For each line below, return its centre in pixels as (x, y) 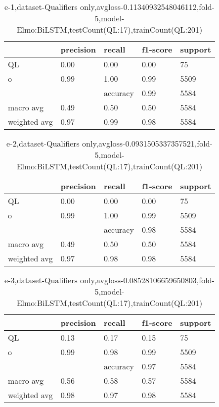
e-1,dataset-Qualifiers (41, 7)
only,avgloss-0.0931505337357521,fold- (147, 143)
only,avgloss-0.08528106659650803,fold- (147, 280)
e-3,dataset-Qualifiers (41, 280)
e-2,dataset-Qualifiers (43, 143)
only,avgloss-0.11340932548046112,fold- (147, 7)
